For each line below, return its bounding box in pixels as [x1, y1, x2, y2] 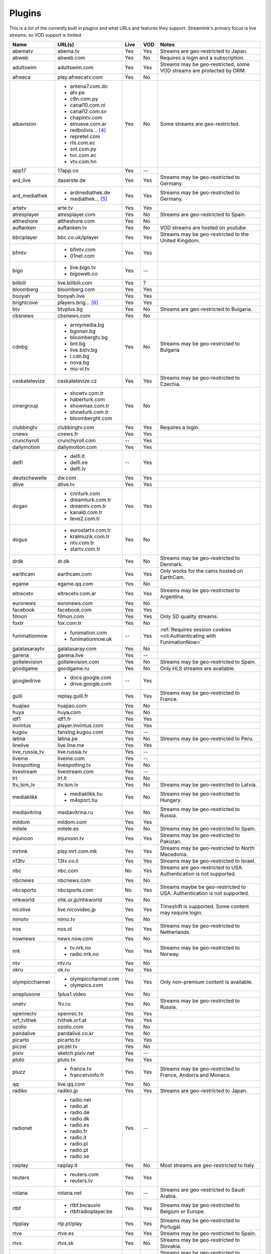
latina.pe [57, 735, 78, 742]
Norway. [160, 951, 180, 958]
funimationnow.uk [70, 636, 112, 643]
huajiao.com [57, 702, 87, 709]
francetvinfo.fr [70, 1071, 104, 1078]
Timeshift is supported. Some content [160, 903, 249, 910]
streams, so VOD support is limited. [9, 32, 83, 38]
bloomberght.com [70, 415, 112, 422]
